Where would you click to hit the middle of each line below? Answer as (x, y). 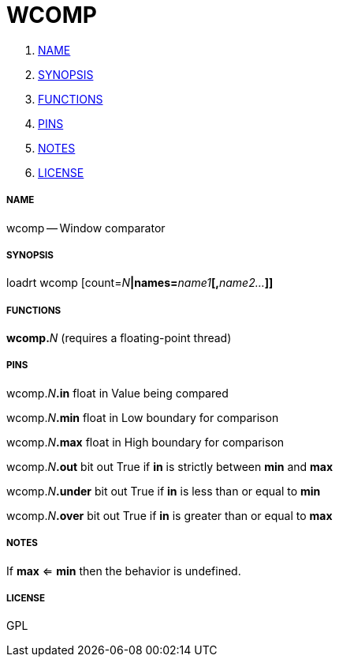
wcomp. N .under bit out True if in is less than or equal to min (164, 491)
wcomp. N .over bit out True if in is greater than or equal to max (169, 515)
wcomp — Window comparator (86, 228)
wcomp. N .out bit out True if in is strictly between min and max (170, 466)
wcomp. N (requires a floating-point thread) (119, 338)
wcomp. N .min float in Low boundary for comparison (143, 417)
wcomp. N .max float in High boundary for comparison (145, 442)
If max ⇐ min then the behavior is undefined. (124, 571)
